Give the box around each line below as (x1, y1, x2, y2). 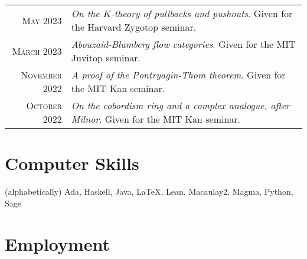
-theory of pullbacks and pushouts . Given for (110, 6, 293, 20)
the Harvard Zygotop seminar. (71, 20, 197, 34)
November (21, 68, 62, 81)
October (26, 99, 62, 112)
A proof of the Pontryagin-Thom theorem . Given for (71, 68, 286, 81)
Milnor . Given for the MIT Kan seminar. (71, 112, 241, 126)
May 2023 (22, 13, 62, 27)
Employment (5, 231, 110, 255)
